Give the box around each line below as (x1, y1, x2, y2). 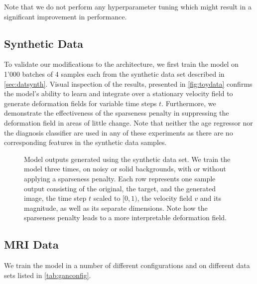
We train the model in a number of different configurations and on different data (4, 260, 250, 271)
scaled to (93, 193, 121, 203)
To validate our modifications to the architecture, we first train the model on (4, 59, 239, 69)
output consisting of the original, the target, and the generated (24, 183, 216, 193)
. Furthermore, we (161, 98, 216, 108)
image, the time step (24, 193, 87, 203)
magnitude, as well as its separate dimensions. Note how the (24, 202, 208, 213)
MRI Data (4, 237, 59, 252)
